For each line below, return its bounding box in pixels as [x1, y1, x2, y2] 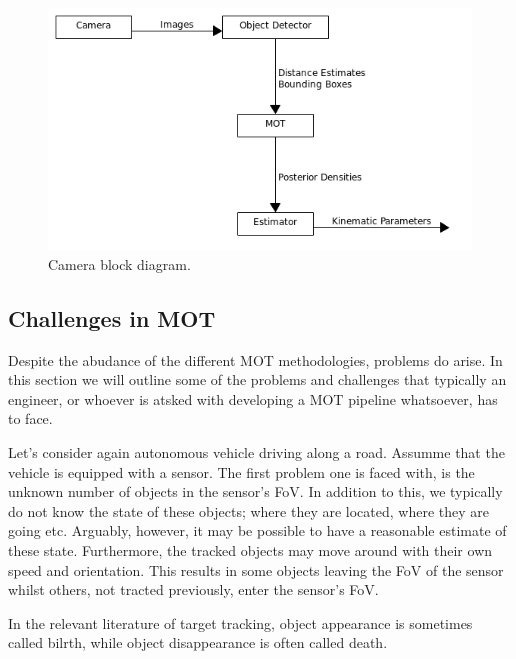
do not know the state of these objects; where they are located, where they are [8, 500, 489, 521]
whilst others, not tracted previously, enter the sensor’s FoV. [8, 579, 379, 600]
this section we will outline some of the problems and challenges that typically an [8, 369, 507, 390]
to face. [8, 408, 53, 429]
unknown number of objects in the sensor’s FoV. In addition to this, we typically [8, 481, 503, 502]
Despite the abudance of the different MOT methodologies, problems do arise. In [8, 349, 503, 370]
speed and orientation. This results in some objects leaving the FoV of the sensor [8, 559, 504, 580]
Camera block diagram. [48, 253, 191, 274]
